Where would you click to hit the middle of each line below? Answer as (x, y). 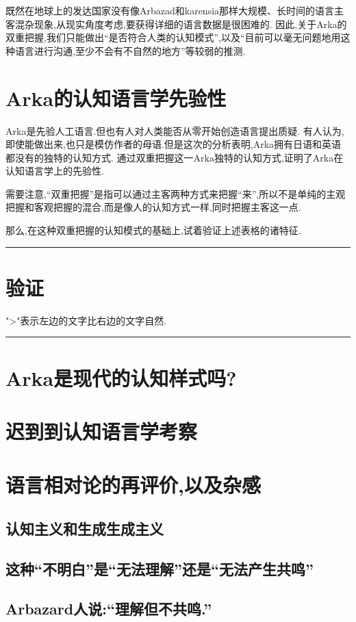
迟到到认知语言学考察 (102, 431)
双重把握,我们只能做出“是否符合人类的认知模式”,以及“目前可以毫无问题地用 (173, 37)
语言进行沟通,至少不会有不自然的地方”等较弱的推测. (130, 50)
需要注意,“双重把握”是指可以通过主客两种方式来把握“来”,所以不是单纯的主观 (176, 193)
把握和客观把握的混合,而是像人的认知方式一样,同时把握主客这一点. (153, 207)
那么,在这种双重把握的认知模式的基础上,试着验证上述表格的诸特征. (153, 230)
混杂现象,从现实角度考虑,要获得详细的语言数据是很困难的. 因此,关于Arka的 (181, 24)
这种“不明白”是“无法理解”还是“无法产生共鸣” (160, 568)
